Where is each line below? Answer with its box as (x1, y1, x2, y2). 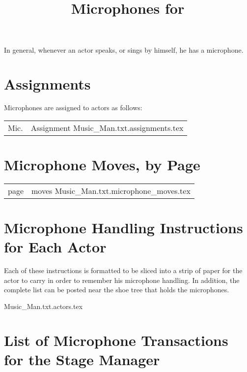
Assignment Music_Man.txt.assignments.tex (30, 122, 184, 133)
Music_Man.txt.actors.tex (4, 301, 83, 311)
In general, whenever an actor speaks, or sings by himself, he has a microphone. (4, 45, 244, 55)
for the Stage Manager (4, 349, 160, 369)
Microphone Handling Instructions (4, 217, 243, 237)
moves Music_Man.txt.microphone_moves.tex (31, 185, 191, 196)
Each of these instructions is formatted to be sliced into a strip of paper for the (4, 265, 243, 276)
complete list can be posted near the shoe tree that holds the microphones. (4, 284, 229, 295)
